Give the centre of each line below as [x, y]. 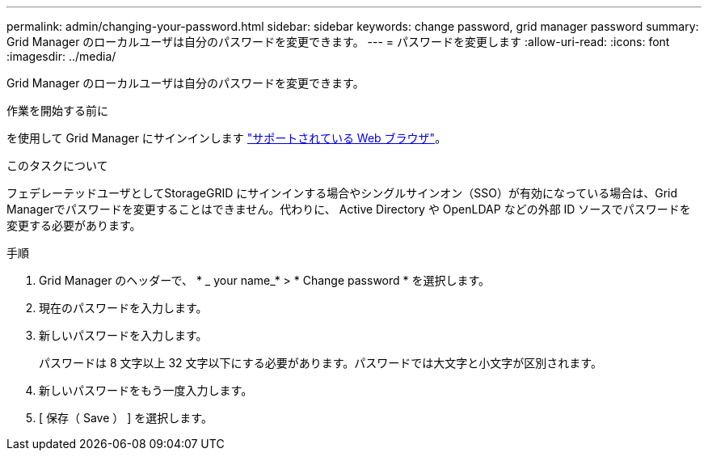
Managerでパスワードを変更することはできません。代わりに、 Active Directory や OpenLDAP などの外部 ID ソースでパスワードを [349, 209]
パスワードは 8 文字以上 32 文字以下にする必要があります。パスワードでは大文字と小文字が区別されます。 [320, 363]
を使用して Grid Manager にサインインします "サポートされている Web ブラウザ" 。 [227, 138]
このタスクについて [57, 165]
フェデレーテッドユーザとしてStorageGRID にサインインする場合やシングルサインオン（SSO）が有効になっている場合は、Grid [342, 193]
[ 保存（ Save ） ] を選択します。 [126, 418]
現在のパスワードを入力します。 [123, 308]
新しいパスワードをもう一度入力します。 [146, 390]
